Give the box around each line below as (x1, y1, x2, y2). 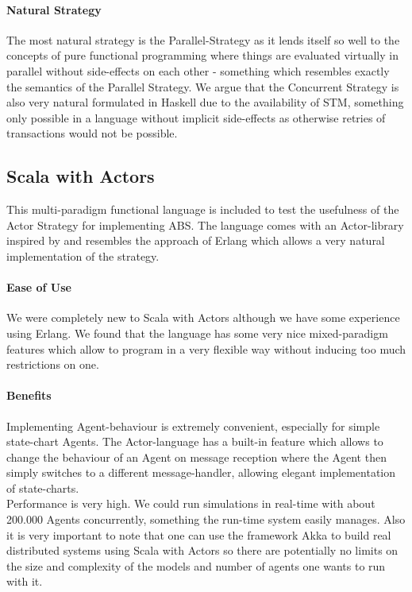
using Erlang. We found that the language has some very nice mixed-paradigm (6, 324, 388, 341)
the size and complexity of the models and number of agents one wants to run (6, 557, 386, 574)
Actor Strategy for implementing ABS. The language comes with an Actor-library (6, 216, 404, 233)
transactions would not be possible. (6, 125, 178, 141)
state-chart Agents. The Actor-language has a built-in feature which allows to (6, 433, 383, 450)
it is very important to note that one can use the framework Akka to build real (6, 526, 391, 543)
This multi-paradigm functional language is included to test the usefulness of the (6, 201, 399, 218)
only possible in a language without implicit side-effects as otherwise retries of (6, 109, 386, 126)
